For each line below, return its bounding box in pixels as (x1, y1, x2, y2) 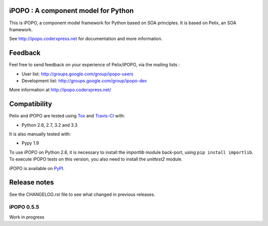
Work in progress (9, 214, 45, 220)
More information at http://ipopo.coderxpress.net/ (9, 87, 111, 93)
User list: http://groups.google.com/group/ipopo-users (21, 71, 134, 77)
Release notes (9, 178, 54, 187)
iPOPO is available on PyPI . (9, 165, 65, 171)
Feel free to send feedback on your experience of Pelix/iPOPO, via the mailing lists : (9, 62, 180, 68)
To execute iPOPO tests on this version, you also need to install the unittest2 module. (9, 156, 183, 162)
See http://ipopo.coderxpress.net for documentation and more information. (9, 36, 163, 42)
